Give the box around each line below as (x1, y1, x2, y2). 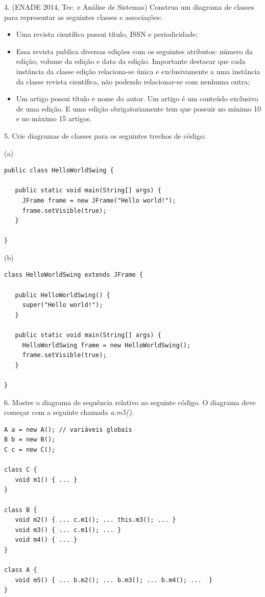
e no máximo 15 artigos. (16, 113, 92, 124)
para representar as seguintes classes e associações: (4, 11, 162, 22)
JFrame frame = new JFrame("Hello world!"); (22, 196, 176, 204)
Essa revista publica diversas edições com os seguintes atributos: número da (16, 46, 253, 56)
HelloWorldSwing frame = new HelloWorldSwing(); (22, 341, 191, 349)
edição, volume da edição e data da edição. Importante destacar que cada (16, 56, 246, 67)
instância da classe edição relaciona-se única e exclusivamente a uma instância (16, 65, 260, 76)
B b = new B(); (4, 436, 56, 444)
